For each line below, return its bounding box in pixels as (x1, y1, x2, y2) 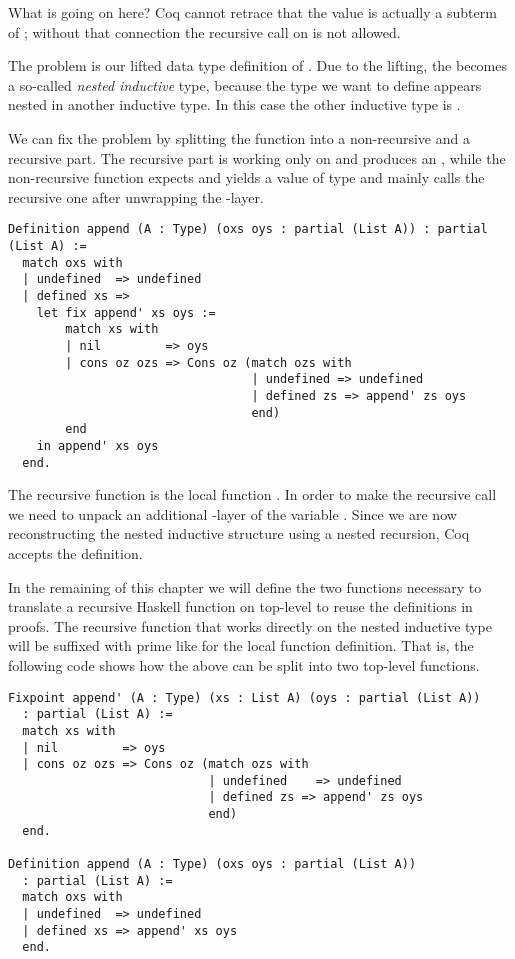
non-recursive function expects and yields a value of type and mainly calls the (8, 167, 485, 188)
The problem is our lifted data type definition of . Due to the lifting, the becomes (8, 55, 507, 76)
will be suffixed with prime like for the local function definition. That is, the (8, 635, 474, 656)
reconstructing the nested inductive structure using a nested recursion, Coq (8, 523, 470, 544)
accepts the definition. (8, 542, 143, 563)
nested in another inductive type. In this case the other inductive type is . (8, 94, 461, 115)
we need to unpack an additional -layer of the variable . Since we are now (8, 503, 457, 524)
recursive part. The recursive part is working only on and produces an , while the (8, 147, 506, 168)
